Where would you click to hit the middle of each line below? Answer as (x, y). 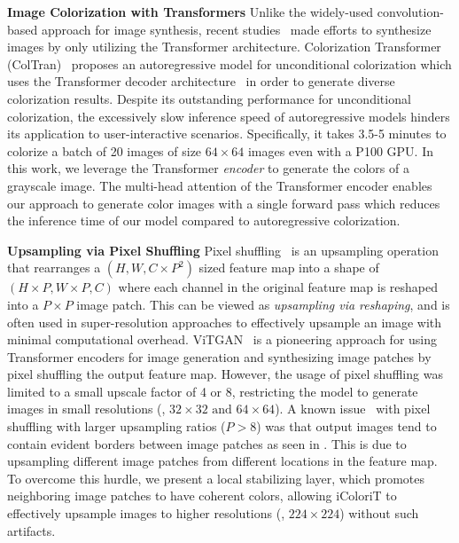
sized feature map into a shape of (289, 268)
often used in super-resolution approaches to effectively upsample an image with (225, 322)
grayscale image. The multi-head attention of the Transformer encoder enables (220, 185)
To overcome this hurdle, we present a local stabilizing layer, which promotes (216, 478)
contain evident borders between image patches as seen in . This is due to (207, 443)
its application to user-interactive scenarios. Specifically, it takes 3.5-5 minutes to (227, 134)
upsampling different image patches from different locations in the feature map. (222, 461)
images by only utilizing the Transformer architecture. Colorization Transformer (224, 47)
